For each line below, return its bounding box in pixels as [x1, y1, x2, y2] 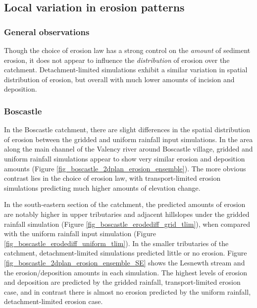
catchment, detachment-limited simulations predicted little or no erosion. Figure [4, 248, 247, 258]
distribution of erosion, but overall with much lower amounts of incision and [4, 74, 235, 84]
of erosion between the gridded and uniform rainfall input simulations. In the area [4, 134, 253, 144]
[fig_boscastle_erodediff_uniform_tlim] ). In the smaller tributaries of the [4, 238, 229, 248]
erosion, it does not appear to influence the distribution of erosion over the [4, 54, 230, 65]
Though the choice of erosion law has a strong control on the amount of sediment [4, 45, 251, 55]
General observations [4, 25, 90, 38]
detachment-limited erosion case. [4, 296, 103, 307]
